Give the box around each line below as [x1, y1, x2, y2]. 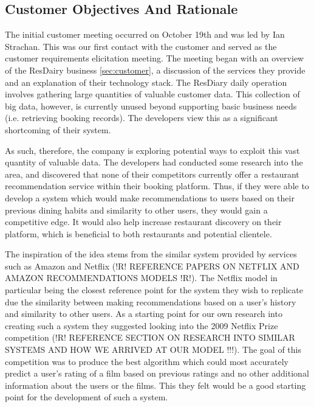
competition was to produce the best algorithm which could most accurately [5, 355, 288, 367]
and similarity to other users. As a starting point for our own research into [5, 307, 282, 320]
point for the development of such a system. [5, 391, 168, 403]
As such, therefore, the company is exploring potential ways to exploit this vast [5, 144, 300, 156]
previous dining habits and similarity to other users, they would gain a [5, 203, 268, 216]
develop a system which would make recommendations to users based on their [5, 191, 295, 204]
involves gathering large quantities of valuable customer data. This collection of [5, 88, 300, 100]
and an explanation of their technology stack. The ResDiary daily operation [5, 75, 287, 88]
